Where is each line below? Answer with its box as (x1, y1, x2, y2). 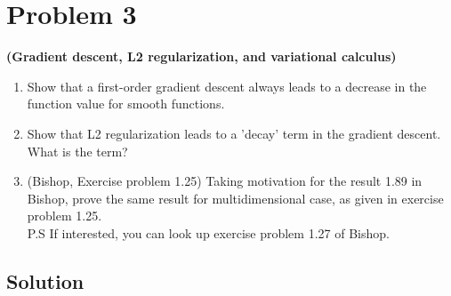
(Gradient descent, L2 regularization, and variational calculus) (6, 47, 397, 66)
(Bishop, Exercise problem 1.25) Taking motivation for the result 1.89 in (27, 172, 423, 190)
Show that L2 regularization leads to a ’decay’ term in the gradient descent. (27, 124, 441, 142)
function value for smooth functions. (27, 94, 225, 113)
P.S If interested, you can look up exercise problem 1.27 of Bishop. (27, 223, 390, 242)
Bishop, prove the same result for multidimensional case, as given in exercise (27, 188, 444, 207)
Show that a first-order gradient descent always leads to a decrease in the (27, 76, 427, 95)
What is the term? (27, 141, 128, 160)
